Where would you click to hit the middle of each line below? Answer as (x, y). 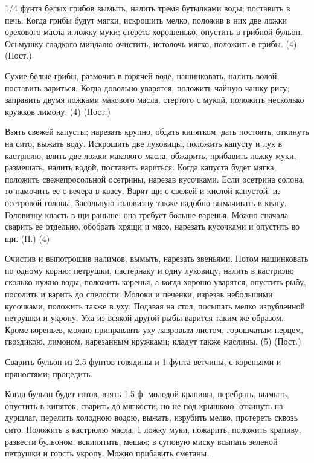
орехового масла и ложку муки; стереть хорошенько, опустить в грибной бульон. (154, 32)
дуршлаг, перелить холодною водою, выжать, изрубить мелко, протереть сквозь (152, 417)
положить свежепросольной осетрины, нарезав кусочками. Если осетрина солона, (155, 179)
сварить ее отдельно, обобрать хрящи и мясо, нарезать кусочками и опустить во (152, 226)
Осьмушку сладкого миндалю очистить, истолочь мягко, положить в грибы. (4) (151, 43)
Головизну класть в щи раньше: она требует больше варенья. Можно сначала (147, 214)
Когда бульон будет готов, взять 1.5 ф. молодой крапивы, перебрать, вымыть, (147, 394)
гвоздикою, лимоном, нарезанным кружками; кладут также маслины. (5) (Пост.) (153, 341)
